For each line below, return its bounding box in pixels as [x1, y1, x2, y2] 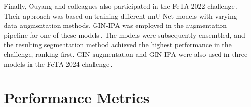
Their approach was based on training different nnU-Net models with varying [4, 10, 237, 21]
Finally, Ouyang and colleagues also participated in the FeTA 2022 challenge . [4, 1, 238, 11]
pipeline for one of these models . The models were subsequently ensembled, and [4, 29, 245, 40]
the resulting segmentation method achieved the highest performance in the [4, 39, 232, 50]
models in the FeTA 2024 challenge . [4, 58, 113, 69]
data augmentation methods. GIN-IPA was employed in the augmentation [4, 20, 227, 30]
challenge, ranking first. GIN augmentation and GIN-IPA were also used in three [4, 49, 248, 59]
